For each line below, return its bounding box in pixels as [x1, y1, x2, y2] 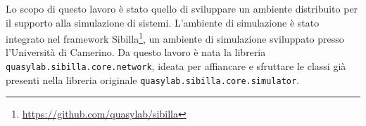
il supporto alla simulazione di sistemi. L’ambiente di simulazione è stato [6, 15, 320, 29]
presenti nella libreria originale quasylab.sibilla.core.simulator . [6, 72, 300, 87]
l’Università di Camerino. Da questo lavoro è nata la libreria [6, 45, 266, 59]
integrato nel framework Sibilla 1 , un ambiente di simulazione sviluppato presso [6, 29, 344, 45]
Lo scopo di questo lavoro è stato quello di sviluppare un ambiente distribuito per [6, 1, 358, 15]
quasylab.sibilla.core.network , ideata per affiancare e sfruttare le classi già [6, 59, 346, 73]
